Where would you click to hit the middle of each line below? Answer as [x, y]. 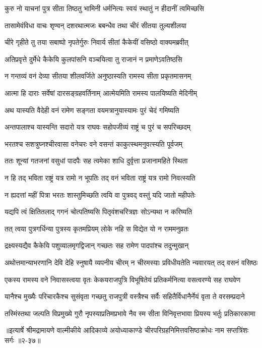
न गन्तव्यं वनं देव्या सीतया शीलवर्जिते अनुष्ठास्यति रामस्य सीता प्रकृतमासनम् [98, 76]
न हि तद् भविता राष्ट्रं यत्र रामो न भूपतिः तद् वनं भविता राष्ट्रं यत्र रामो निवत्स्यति [100, 177]
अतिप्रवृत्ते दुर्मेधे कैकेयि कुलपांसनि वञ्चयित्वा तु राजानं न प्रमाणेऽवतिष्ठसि [93, 59]
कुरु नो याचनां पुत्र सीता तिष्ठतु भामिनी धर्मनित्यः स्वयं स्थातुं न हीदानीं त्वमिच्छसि [104, 8]
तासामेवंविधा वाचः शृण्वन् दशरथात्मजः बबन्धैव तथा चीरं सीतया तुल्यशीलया [95, 25]
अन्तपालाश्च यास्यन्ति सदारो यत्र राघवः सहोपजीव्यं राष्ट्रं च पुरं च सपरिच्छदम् [97, 127]
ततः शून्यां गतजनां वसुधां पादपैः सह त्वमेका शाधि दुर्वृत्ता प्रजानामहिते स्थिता [96, 161]
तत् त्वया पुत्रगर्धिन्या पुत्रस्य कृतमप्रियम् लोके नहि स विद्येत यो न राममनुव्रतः [97, 228]
